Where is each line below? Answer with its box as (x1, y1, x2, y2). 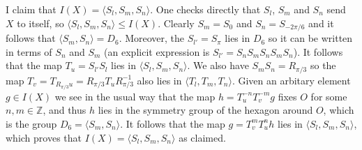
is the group (6, 116, 57, 130)
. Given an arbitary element (232, 73, 351, 87)
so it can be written (268, 31, 353, 45)
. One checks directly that (150, 2, 261, 16)
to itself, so (17, 15, 64, 30)
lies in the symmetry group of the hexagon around (98, 103, 313, 117)
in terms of (6, 44, 52, 59)
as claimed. (179, 130, 226, 144)
